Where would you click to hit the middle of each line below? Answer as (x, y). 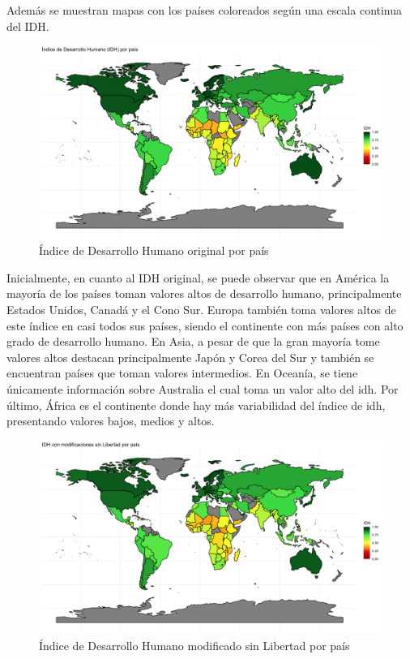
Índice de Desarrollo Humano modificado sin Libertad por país (194, 645)
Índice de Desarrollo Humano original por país (154, 250)
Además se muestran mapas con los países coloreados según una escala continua (205, 10)
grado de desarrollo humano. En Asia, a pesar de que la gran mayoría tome (193, 341)
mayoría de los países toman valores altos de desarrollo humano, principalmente (204, 293)
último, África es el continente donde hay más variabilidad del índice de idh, (196, 405)
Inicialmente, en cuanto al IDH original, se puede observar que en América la (198, 277)
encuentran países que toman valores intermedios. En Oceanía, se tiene (182, 373)
